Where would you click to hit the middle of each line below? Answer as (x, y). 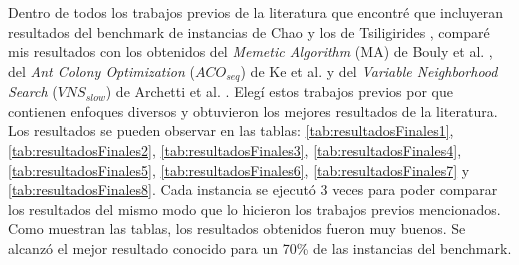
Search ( (33, 91)
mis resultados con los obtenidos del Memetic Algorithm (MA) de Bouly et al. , (250, 51)
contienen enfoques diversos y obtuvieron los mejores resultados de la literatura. (253, 110)
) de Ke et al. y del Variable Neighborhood (369, 70)
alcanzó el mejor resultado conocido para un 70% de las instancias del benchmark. (260, 247)
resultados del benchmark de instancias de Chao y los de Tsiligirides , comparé (249, 31)
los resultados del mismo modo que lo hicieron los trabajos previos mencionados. (254, 208)
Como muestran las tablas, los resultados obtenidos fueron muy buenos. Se (237, 228)
